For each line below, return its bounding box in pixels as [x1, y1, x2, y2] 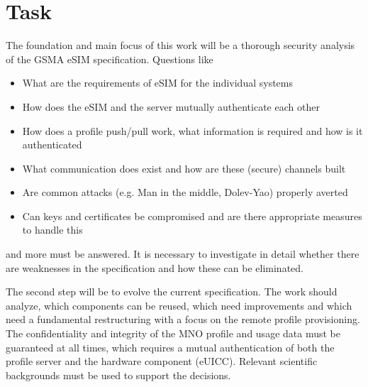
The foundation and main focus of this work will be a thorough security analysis [6, 38, 355, 53]
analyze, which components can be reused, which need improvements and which [6, 298, 352, 312]
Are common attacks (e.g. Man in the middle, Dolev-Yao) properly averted [22, 185, 348, 200]
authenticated [22, 137, 82, 152]
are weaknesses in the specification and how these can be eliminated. [6, 260, 303, 275]
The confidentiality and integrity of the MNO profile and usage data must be [6, 326, 340, 341]
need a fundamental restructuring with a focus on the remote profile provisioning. [6, 312, 360, 327]
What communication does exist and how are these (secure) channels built [22, 160, 346, 175]
